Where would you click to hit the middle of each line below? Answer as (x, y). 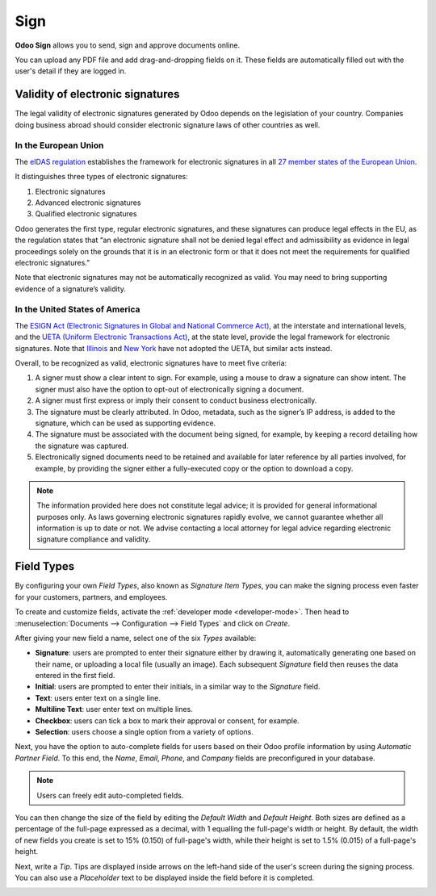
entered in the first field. (75, 676)
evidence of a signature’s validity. (71, 289)
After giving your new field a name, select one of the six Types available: (136, 638)
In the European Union (59, 145)
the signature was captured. (82, 446)
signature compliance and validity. (94, 539)
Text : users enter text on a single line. (98, 697)
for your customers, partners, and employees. (91, 597)
